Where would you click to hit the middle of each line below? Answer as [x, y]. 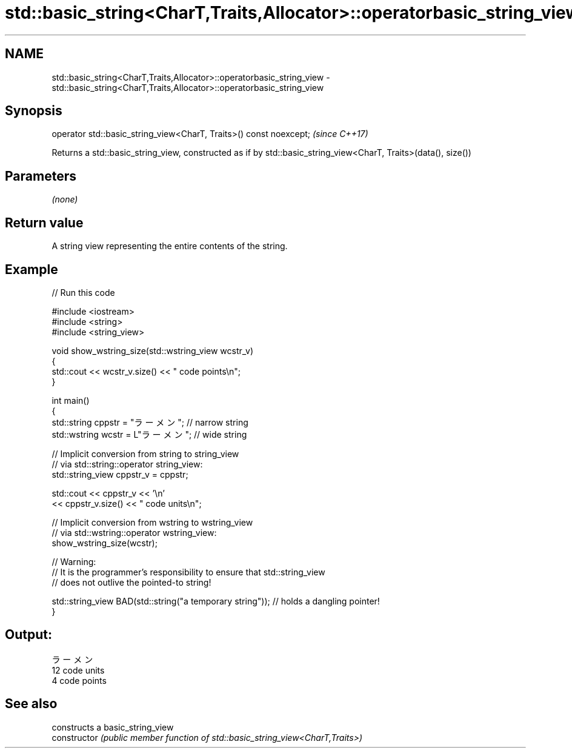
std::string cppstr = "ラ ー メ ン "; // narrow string [150, 422]
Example [32, 269]
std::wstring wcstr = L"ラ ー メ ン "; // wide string [149, 434]
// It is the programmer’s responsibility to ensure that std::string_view [188, 572]
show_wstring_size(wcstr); [105, 543]
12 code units [78, 670]
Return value [44, 223]
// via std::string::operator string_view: [127, 464]
